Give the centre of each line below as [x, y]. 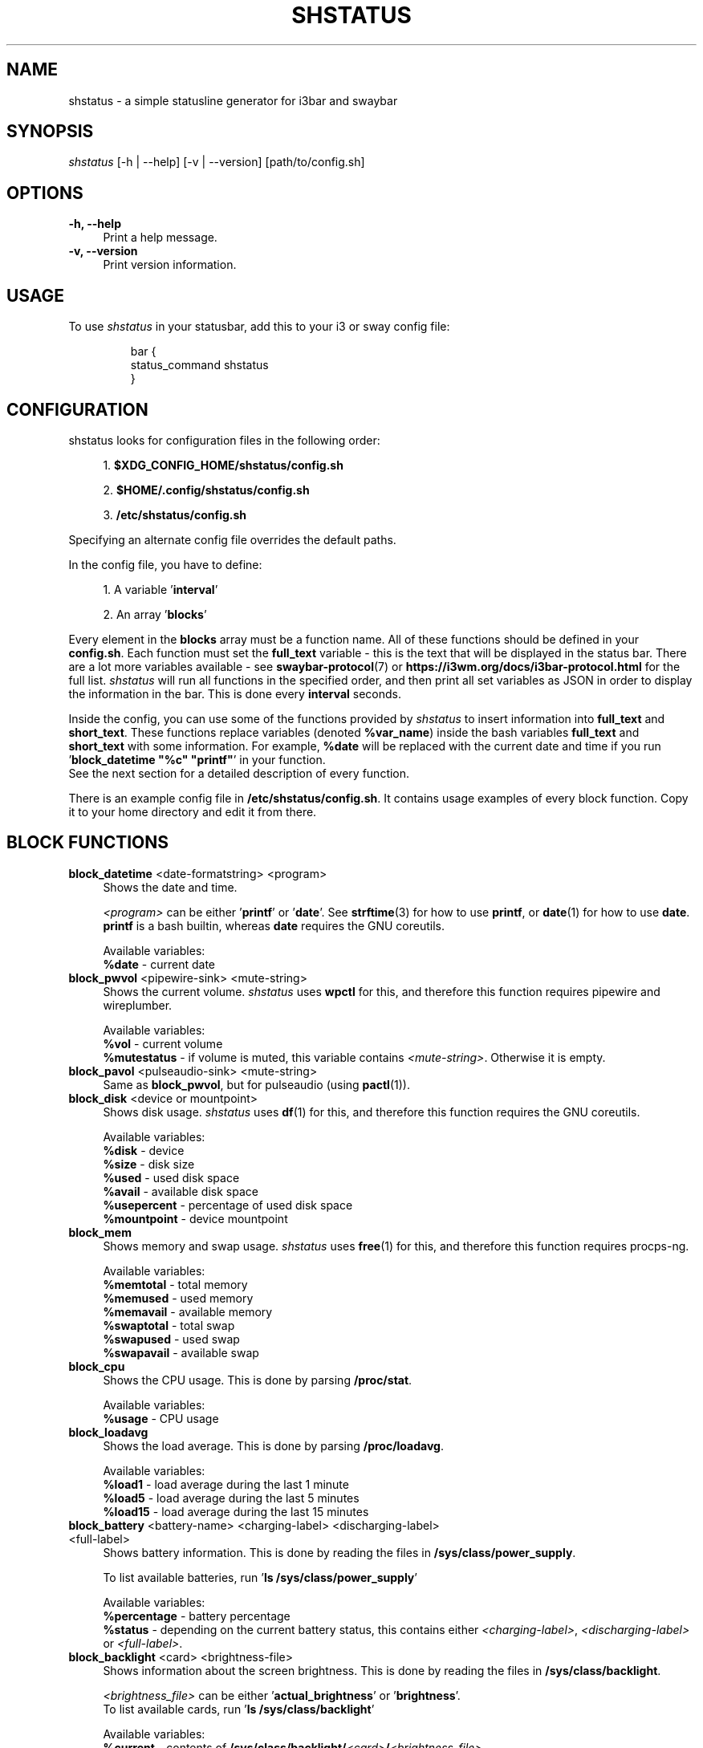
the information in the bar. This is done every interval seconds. [235, 693]
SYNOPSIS [50, 132]
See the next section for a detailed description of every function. [239, 773]
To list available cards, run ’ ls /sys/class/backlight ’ [239, 1709]
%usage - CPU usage [161, 1418]
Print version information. [170, 265]
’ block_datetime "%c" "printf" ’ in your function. [197, 759]
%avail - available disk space [181, 1191]
